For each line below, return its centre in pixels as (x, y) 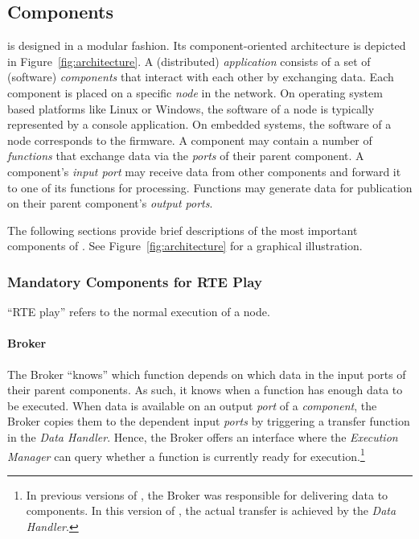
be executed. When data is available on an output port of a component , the (192, 405)
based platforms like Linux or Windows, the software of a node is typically (191, 108)
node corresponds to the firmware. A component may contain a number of (190, 140)
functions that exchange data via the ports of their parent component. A (186, 156)
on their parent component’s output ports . (110, 203)
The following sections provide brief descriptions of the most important (183, 230)
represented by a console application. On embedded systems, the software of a (199, 124)
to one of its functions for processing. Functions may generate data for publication (210, 187)
